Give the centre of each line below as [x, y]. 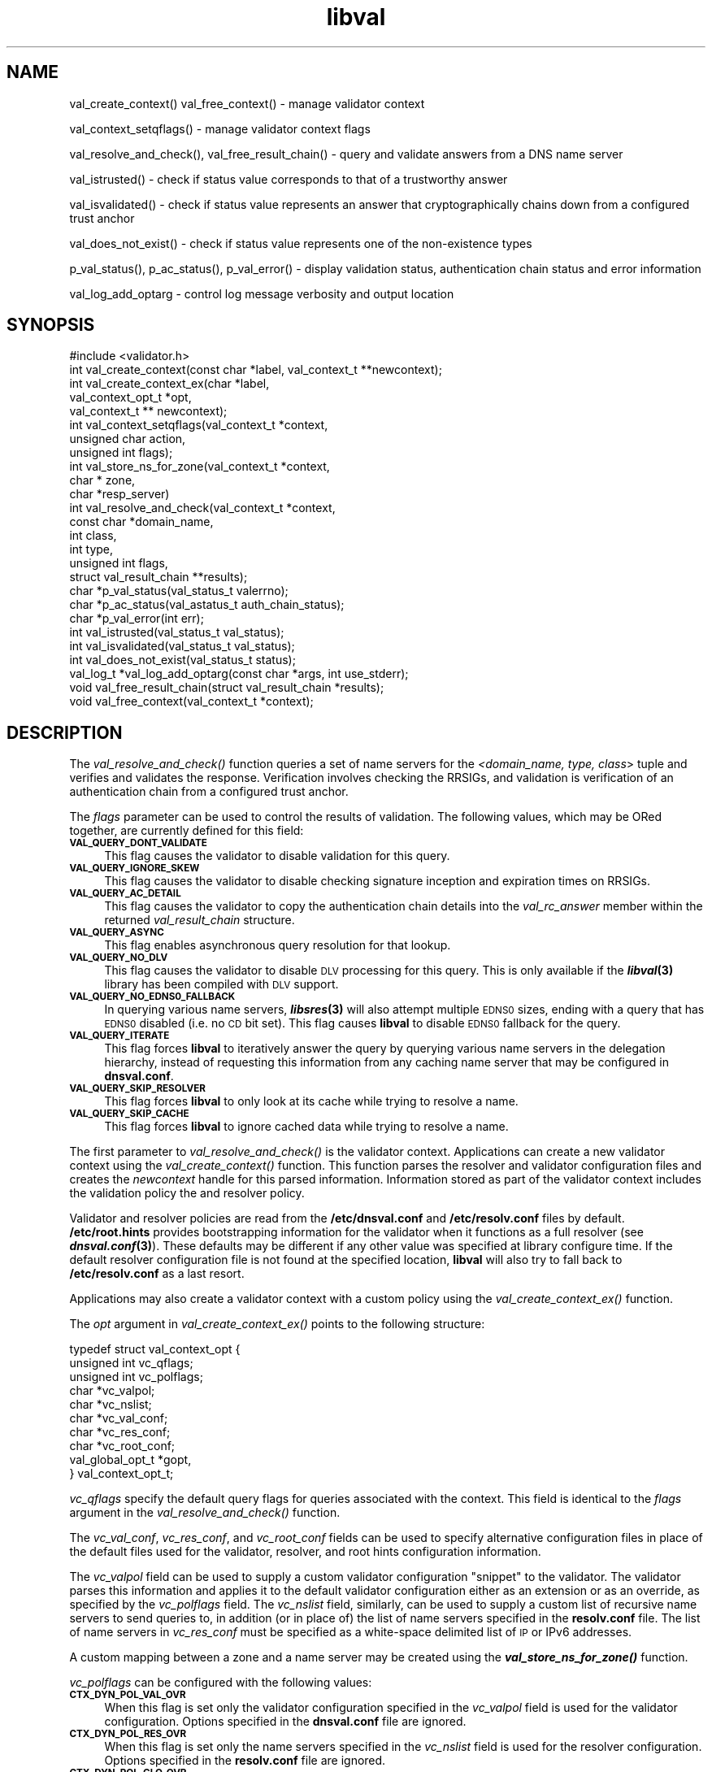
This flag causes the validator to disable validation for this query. [277, 856]
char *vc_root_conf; [122, 1446]
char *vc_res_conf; [120, 1432]
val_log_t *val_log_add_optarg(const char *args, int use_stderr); [239, 674]
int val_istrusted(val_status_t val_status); [177, 632]
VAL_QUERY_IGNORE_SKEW [135, 869]
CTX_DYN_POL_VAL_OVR [128, 1695]
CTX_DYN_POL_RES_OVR [128, 1734]
